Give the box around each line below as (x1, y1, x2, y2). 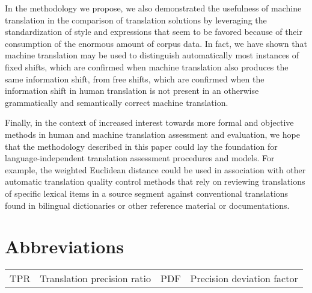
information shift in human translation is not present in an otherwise (5, 84, 259, 97)
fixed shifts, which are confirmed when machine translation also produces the (5, 60, 289, 73)
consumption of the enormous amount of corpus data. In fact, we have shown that (5, 37, 307, 49)
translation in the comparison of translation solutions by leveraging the (5, 13, 267, 26)
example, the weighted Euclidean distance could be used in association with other (5, 163, 306, 176)
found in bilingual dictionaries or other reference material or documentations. (5, 199, 290, 211)
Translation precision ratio (40, 271, 151, 286)
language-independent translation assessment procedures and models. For (5, 152, 275, 164)
